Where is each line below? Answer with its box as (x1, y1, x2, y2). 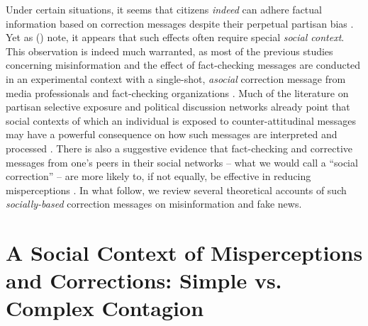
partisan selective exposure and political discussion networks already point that (6, 99, 350, 114)
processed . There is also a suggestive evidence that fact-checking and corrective (6, 140, 352, 155)
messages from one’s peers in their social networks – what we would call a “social (6, 154, 358, 169)
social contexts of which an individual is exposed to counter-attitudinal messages (6, 113, 357, 128)
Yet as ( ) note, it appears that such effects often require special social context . (6, 30, 345, 45)
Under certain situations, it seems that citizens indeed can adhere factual (6, 2, 322, 16)
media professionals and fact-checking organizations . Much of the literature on (6, 85, 349, 100)
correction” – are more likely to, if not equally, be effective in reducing (6, 169, 311, 184)
